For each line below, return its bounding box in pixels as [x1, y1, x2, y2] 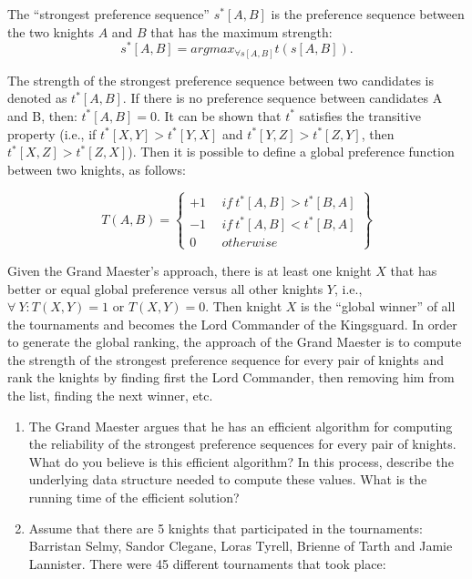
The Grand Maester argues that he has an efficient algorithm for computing [28, 416, 453, 435]
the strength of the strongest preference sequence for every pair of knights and [7, 350, 444, 369]
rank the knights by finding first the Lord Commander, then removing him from [7, 368, 455, 387]
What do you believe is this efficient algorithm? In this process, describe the [28, 452, 454, 471]
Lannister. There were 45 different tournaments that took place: [28, 554, 386, 573]
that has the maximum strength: [150, 22, 333, 41]
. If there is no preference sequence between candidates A [122, 88, 443, 107]
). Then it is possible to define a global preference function [128, 142, 455, 161]
